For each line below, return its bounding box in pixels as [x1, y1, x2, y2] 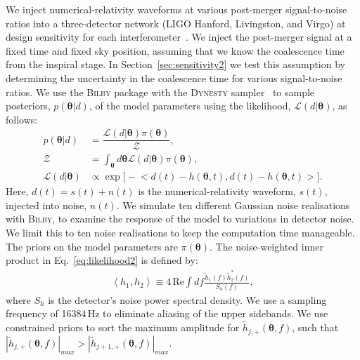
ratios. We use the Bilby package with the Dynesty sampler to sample [6, 84, 315, 99]
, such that [292, 320, 339, 335]
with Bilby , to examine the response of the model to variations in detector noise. [6, 211, 354, 226]
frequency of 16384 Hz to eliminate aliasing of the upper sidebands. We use [6, 306, 328, 321]
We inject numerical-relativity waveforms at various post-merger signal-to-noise [6, 2, 347, 16]
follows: [6, 112, 38, 126]
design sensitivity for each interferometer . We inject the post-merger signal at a [6, 29, 352, 44]
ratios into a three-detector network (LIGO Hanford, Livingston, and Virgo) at [6, 15, 346, 30]
